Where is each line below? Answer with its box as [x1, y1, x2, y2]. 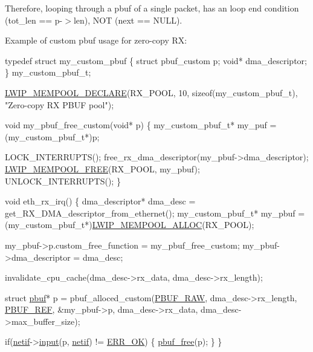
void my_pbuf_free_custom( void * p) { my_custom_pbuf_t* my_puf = [5, 119, 277, 131]
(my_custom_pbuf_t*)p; [5, 130, 100, 143]
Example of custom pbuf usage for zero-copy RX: [5, 34, 187, 47]
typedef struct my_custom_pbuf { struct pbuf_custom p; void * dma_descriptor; [5, 54, 307, 67]
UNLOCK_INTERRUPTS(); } [5, 174, 121, 187]
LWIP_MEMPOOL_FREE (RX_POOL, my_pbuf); [5, 162, 200, 175]
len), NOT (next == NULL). [73, 13, 182, 26]
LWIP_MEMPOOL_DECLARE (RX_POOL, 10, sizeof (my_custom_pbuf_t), [5, 86, 298, 99]
